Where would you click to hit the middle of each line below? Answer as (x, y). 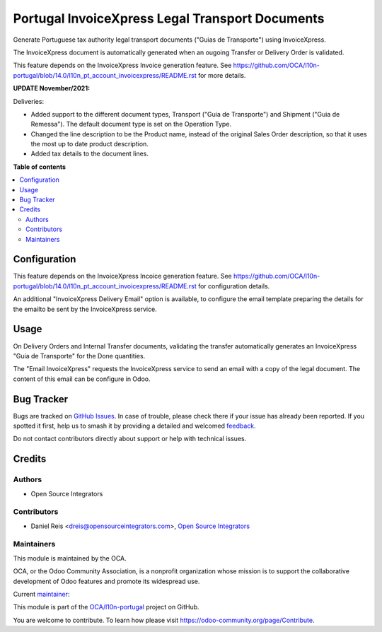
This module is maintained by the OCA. (70, 558)
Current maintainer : (41, 595)
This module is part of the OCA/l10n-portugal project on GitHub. (106, 607)
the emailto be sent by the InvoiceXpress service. (85, 309)
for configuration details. (234, 286)
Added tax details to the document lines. (89, 154)
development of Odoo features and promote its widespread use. (106, 581)
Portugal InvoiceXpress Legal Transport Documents (169, 18)
